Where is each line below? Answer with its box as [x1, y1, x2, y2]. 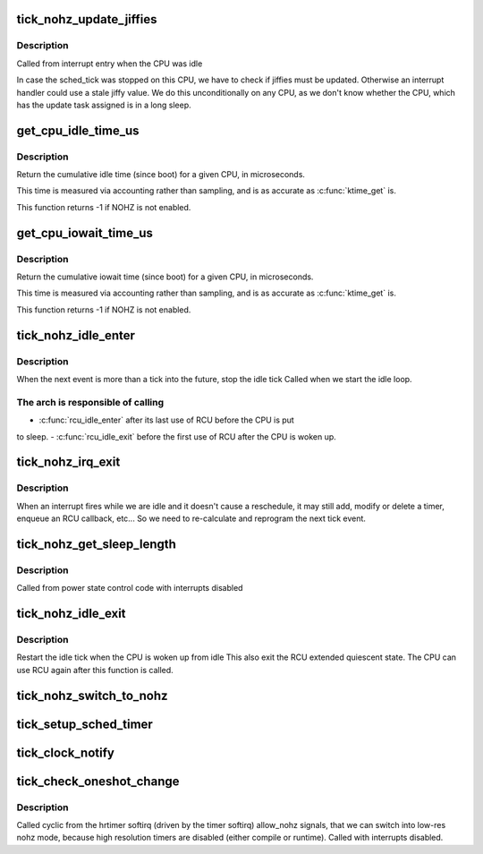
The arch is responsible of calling [16, 396, 165, 408]
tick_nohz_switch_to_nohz [16, 687, 169, 703]
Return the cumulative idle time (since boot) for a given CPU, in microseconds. [16, 169, 306, 180]
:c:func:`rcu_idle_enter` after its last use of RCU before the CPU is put [38, 414, 294, 425]
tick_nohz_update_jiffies [16, 12, 157, 27]
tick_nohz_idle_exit [16, 606, 126, 621]
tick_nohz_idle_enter [16, 328, 136, 343]
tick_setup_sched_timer [16, 716, 154, 731]
